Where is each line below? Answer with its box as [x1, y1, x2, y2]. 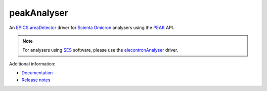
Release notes [21, 77, 50, 83]
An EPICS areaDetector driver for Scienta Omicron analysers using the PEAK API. [9, 25, 175, 30]
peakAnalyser [9, 7, 69, 18]
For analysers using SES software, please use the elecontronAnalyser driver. [22, 47, 178, 53]
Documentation [21, 70, 53, 76]
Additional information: [9, 61, 56, 66]
